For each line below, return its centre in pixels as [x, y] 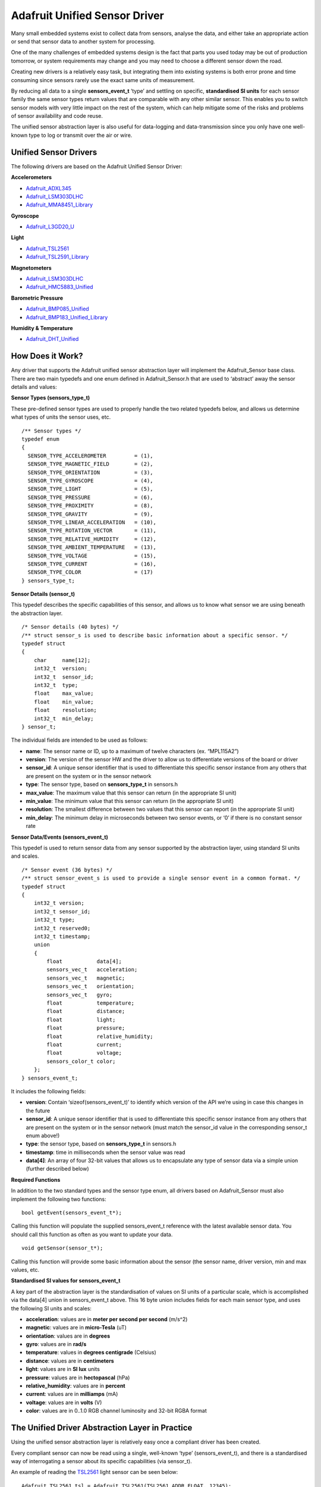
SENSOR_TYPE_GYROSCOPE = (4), [91, 481]
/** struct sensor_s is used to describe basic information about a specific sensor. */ [155, 635]
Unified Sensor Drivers [54, 152]
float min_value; [64, 702]
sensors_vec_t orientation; [91, 986]
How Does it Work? [47, 356]
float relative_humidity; [100, 1036]
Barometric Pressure [37, 298]
